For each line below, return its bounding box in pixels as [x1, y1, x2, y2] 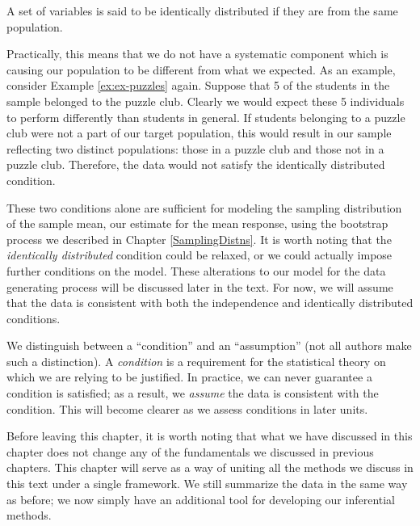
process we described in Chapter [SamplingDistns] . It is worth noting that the [6, 230, 392, 247]
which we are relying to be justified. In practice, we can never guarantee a [6, 368, 372, 385]
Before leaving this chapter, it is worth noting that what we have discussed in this [6, 427, 413, 444]
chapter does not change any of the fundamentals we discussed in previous [6, 443, 374, 460]
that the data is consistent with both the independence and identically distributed [6, 294, 414, 311]
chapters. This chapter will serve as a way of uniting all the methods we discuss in [6, 459, 414, 476]
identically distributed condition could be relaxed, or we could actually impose [6, 246, 393, 263]
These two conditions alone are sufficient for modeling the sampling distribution [6, 199, 402, 216]
